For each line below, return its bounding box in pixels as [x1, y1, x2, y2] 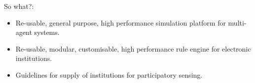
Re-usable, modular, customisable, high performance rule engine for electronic [15, 43, 251, 54]
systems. [34, 27, 60, 37]
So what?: [4, 1, 34, 11]
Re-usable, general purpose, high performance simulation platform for [15, 17, 226, 28]
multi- [228, 17, 247, 28]
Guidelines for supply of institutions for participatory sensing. [15, 69, 203, 80]
